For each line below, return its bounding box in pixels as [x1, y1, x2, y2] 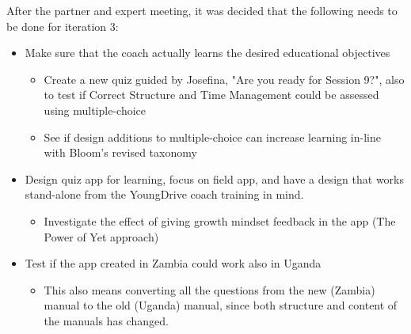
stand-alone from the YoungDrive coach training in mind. [25, 186, 304, 203]
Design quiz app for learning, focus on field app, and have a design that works [25, 170, 405, 187]
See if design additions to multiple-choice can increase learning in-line [44, 128, 381, 145]
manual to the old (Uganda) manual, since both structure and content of [44, 297, 398, 313]
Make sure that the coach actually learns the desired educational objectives [25, 44, 390, 61]
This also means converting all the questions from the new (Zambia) [44, 281, 375, 298]
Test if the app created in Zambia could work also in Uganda [25, 255, 322, 271]
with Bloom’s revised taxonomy [44, 144, 197, 161]
